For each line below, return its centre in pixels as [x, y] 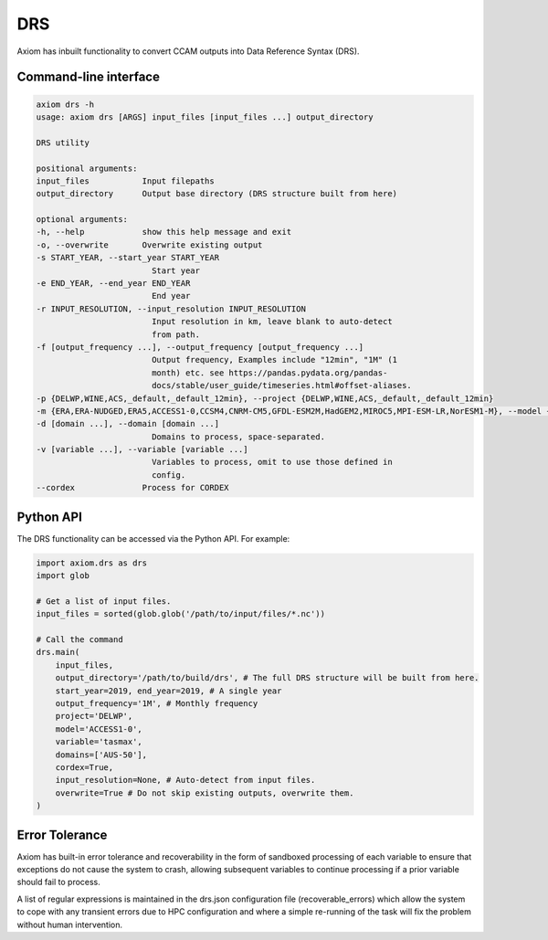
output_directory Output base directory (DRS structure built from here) [216, 194]
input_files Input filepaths [125, 181]
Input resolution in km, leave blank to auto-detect [272, 322]
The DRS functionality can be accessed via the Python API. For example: [153, 538]
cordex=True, [84, 767]
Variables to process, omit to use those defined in [272, 462]
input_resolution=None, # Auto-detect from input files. [185, 780]
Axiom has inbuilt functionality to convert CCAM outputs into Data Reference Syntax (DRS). [188, 51]
